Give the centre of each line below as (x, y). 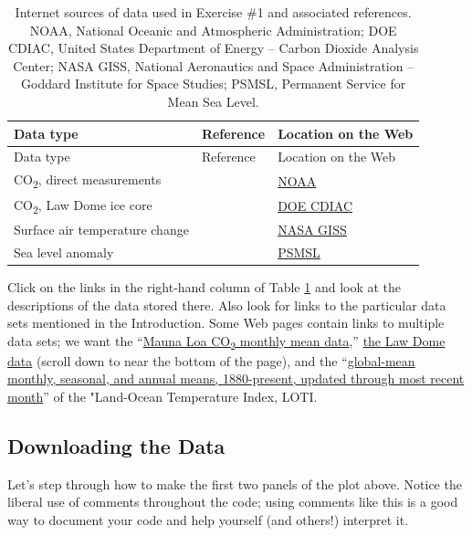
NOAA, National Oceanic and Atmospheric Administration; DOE (213, 30)
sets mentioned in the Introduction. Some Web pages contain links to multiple (226, 323)
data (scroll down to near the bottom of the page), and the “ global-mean (211, 360)
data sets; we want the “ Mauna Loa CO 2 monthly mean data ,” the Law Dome (226, 342)
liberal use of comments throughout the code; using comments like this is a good (233, 502)
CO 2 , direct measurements (88, 181)
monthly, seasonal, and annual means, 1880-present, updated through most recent (236, 378)
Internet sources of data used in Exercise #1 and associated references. (213, 12)
